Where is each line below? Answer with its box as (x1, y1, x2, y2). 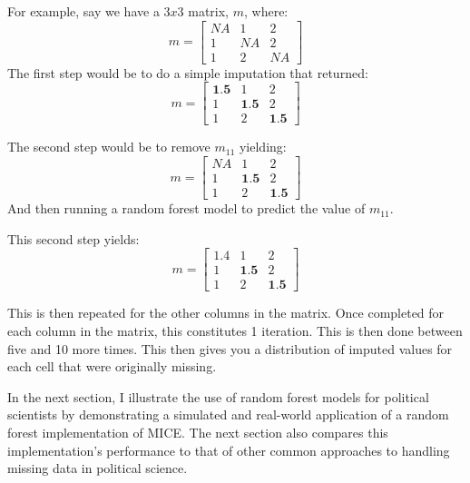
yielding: (239, 137, 287, 156)
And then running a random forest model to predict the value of (7, 199, 366, 218)
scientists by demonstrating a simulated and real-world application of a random (7, 405, 449, 424)
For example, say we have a (7, 2, 160, 20)
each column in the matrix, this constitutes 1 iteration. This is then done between (7, 320, 463, 340)
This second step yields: (7, 229, 140, 248)
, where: (243, 2, 289, 20)
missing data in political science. (7, 458, 188, 478)
